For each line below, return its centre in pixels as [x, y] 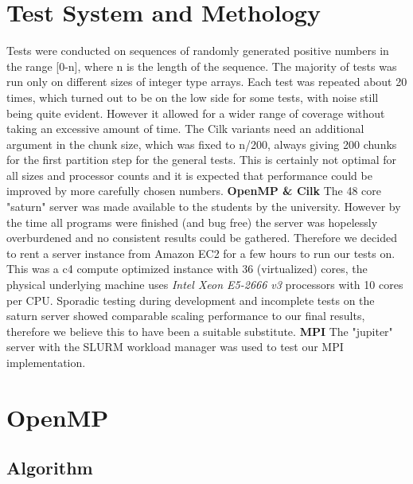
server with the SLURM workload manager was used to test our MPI [175, 347]
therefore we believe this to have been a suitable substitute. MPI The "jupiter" [200, 331]
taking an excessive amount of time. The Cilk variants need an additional [185, 129]
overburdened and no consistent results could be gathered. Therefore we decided [202, 238]
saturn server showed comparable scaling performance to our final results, [186, 316]
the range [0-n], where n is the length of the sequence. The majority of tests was [202, 66]
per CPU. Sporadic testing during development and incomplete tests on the [191, 300]
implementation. [46, 362]
